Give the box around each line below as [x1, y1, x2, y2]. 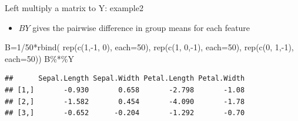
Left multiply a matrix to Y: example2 [5, 2, 143, 13]
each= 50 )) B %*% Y [5, 52, 75, 64]
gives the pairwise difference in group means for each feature [32, 21, 250, 33]
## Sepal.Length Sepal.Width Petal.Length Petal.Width [5, 74, 245, 83]
